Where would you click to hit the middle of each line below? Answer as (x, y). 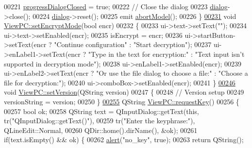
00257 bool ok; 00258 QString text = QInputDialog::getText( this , (101, 111)
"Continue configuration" (91, 44)
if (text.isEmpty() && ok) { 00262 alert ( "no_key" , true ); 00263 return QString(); (124, 140)
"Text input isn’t (220, 54)
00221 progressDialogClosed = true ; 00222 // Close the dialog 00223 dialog (116, 6)
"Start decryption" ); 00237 (172, 44)
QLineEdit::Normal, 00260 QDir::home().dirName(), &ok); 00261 (101, 130)
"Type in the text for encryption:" (138, 54)
